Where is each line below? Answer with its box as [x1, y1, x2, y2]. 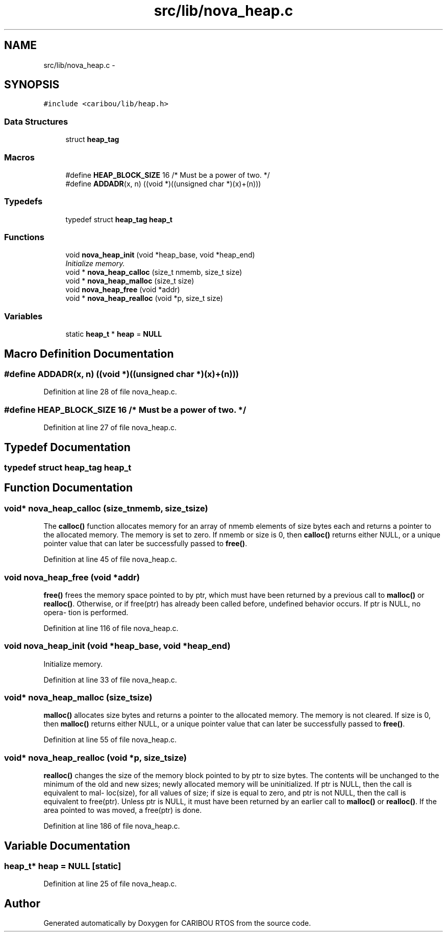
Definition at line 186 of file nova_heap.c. [43, 822, 180, 831]
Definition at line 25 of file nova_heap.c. [43, 879, 177, 888]
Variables [4, 311, 43, 321]
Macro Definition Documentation [4, 347, 174, 360]
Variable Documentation [4, 839, 131, 852]
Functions [4, 232, 44, 243]
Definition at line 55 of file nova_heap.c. [43, 735, 177, 744]
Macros [4, 152, 35, 162]
